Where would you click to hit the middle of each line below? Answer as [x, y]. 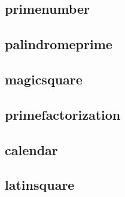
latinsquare [40, 185]
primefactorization [63, 114]
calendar [31, 149]
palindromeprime [59, 44]
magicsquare [44, 79]
